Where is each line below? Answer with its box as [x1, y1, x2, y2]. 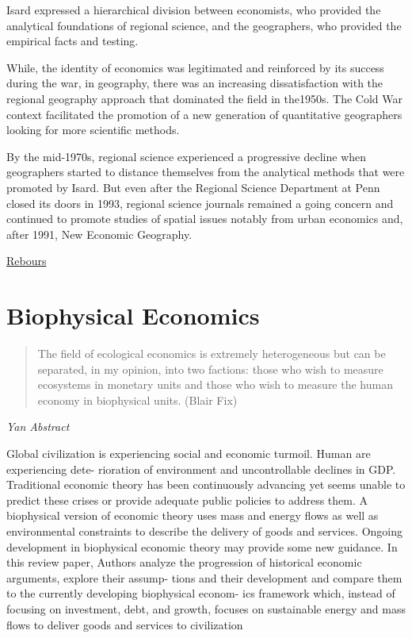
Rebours [6, 252, 47, 269]
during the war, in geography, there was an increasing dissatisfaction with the [6, 75, 383, 91]
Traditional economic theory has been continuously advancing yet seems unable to [6, 476, 406, 493]
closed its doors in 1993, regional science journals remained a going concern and [6, 194, 394, 211]
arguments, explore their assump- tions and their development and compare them [6, 569, 402, 586]
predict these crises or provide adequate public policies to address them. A [6, 491, 368, 508]
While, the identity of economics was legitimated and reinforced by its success [6, 59, 384, 75]
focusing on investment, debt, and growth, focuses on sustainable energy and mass [6, 600, 406, 617]
